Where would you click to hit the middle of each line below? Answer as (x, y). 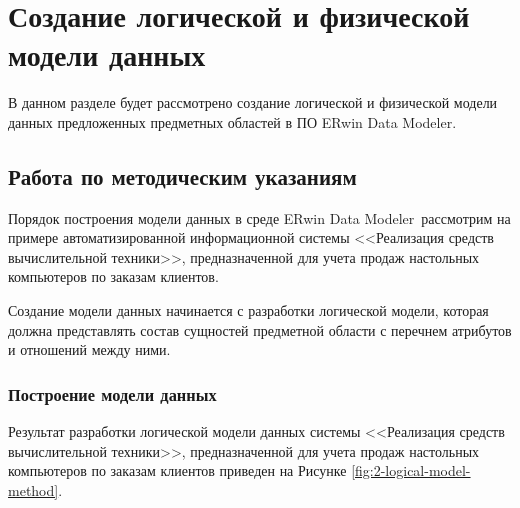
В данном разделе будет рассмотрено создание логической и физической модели (253, 102)
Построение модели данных (112, 393)
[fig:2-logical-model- (411, 470)
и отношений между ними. (89, 349)
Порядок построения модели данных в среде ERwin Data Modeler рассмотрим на (259, 217)
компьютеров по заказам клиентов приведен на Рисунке (177, 470)
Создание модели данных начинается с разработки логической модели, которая (248, 310)
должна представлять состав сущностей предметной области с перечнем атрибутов (260, 329)
